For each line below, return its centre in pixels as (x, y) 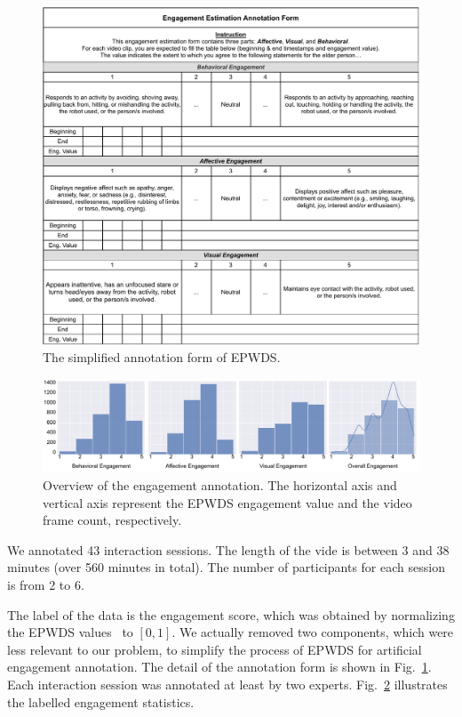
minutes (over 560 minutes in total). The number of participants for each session (226, 567)
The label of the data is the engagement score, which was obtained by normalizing (231, 614)
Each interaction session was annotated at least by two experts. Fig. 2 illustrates (227, 684)
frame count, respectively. (112, 520)
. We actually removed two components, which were (313, 632)
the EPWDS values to (70, 632)
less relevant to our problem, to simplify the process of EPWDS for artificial (215, 649)
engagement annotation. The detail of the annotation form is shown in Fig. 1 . (219, 667)
